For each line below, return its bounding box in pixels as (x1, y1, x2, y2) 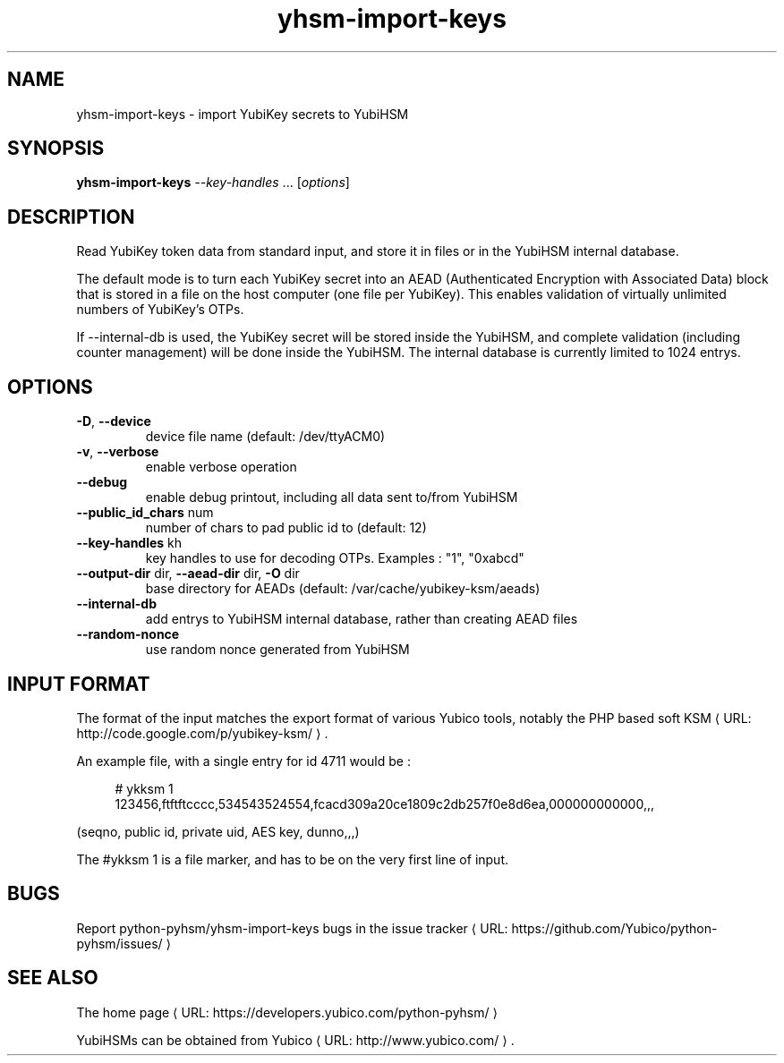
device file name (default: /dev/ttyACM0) (145, 429, 386, 445)
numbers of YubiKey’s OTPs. (76, 302, 244, 318)
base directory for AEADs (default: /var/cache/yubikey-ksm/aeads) (145, 581, 541, 597)
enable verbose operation (145, 459, 297, 475)
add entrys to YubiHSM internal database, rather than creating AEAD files (145, 611, 578, 627)
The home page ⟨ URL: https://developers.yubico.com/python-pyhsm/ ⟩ (76, 1004, 498, 1020)
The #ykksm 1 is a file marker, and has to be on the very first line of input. (76, 851, 509, 867)
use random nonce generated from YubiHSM (145, 642, 410, 658)
